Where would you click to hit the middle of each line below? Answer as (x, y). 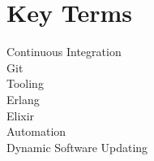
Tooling (25, 83)
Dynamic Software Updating (77, 147)
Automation (36, 131)
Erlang (23, 99)
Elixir (21, 115)
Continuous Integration (64, 52)
